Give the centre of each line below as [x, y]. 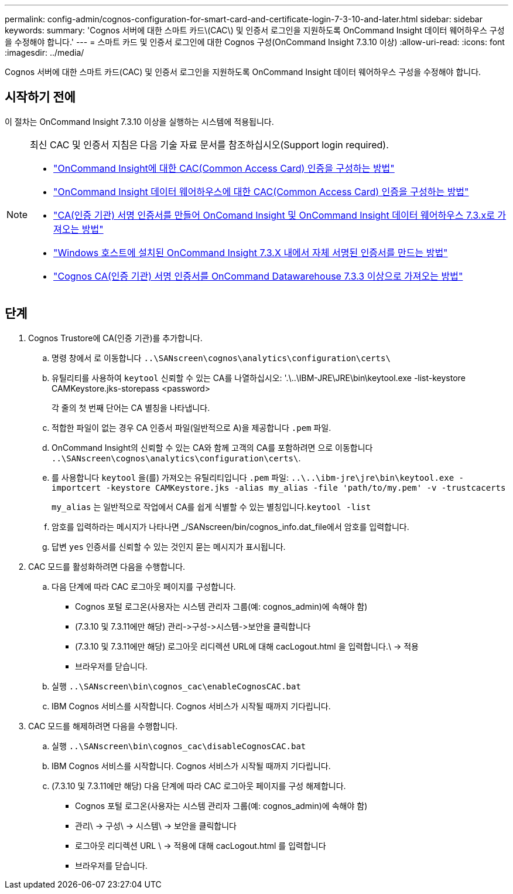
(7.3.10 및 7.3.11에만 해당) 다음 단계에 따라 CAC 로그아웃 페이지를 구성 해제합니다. [199, 786]
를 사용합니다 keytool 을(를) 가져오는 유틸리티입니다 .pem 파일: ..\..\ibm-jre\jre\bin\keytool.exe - [258, 477]
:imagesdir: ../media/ [45, 52]
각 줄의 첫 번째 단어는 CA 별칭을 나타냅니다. [131, 407]
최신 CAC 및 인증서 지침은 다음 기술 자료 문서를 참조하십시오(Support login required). [209, 145]
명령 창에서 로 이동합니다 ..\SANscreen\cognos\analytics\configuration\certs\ [221, 358]
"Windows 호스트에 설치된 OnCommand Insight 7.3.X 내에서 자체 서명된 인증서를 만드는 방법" [251, 252]
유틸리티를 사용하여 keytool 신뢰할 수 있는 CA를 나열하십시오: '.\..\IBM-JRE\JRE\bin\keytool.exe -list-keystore [259, 378]
